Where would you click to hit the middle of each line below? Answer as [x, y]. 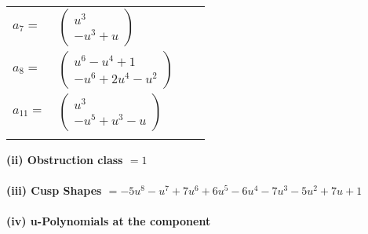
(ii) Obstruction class [65, 159]
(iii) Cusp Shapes [54, 190]
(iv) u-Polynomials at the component [109, 221]
